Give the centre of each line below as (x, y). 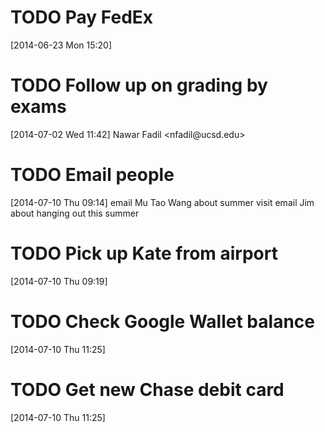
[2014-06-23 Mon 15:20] (61, 45)
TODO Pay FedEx (82, 17)
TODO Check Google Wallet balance (162, 321)
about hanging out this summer (75, 213)
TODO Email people (92, 175)
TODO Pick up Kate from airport (144, 253)
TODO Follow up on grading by (139, 85)
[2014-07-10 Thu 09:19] (59, 281)
